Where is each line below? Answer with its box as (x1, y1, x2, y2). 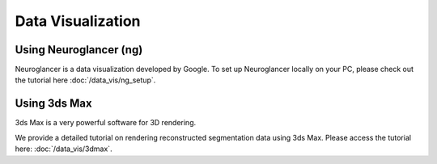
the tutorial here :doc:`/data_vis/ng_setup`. (15, 75, 156, 85)
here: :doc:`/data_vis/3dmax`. (15, 144, 112, 153)
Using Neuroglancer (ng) (15, 43, 143, 57)
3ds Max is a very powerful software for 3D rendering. (15, 118, 197, 128)
